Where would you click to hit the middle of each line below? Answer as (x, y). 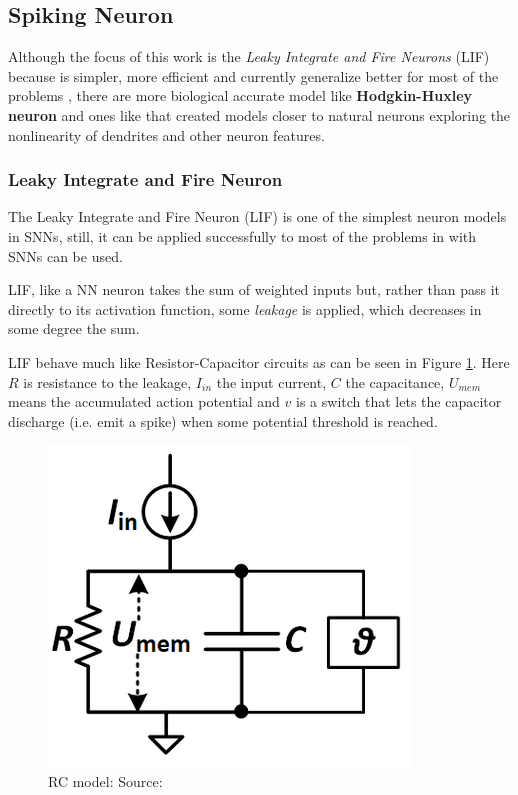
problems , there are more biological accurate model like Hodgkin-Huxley (240, 95)
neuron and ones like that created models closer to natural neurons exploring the (259, 114)
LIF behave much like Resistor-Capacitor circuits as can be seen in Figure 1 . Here (259, 361)
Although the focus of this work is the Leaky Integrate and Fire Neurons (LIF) (249, 56)
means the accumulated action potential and (144, 401)
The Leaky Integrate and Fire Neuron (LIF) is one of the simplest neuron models (257, 216)
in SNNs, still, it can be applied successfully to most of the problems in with (242, 235)
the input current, (271, 381)
